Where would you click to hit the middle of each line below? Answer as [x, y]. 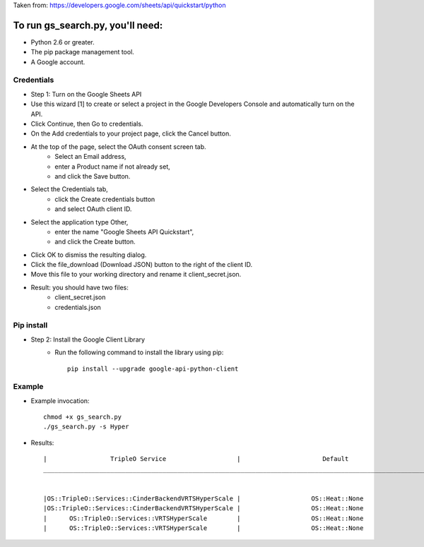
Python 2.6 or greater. [63, 42]
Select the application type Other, [79, 222]
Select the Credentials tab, [70, 189]
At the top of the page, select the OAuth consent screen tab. [118, 146]
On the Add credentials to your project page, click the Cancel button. [131, 133]
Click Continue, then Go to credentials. [87, 124]
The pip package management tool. [82, 52]
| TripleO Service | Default [196, 459]
